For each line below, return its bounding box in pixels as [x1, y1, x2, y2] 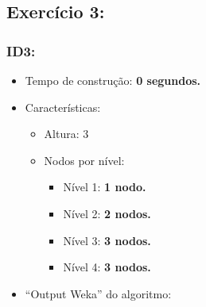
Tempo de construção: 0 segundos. [25, 72, 201, 88]
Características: [25, 98, 101, 115]
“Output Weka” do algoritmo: [25, 285, 172, 301]
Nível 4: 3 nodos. [63, 259, 151, 275]
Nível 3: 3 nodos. [63, 232, 151, 248]
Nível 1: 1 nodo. [63, 178, 146, 195]
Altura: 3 [44, 125, 89, 142]
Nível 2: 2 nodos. [63, 205, 151, 221]
